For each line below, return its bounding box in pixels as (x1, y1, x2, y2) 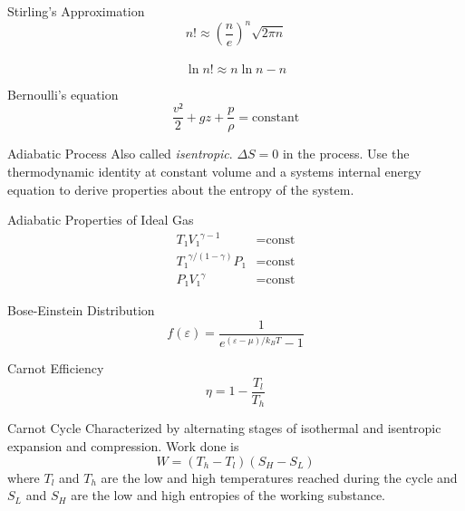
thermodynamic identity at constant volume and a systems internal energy (7, 161, 421, 180)
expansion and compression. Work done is (7, 437, 239, 456)
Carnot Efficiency (7, 359, 104, 378)
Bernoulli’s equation (7, 84, 119, 103)
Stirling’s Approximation (7, 2, 145, 20)
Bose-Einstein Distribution (7, 301, 155, 320)
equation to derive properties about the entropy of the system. (7, 179, 354, 198)
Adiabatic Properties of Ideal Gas (7, 210, 194, 229)
